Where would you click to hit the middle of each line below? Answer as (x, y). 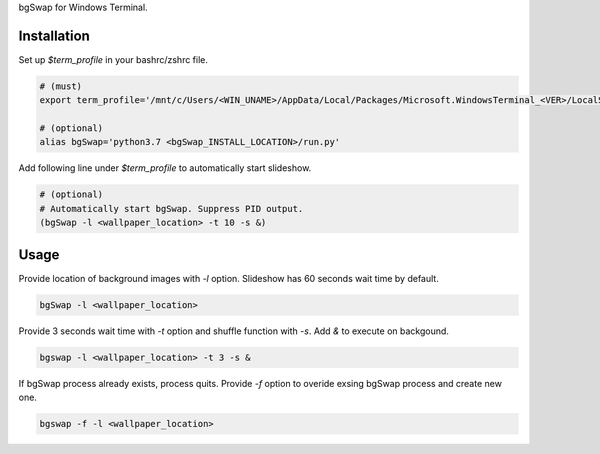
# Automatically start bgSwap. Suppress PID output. (171, 208)
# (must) (61, 86)
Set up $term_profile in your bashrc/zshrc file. (113, 59)
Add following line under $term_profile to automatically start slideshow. (165, 168)
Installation (54, 35)
